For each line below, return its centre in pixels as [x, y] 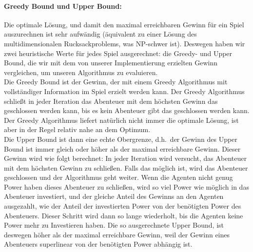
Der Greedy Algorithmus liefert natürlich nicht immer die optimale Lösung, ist [121, 120]
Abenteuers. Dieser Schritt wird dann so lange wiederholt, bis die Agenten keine [124, 215]
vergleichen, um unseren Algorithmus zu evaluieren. [81, 72]
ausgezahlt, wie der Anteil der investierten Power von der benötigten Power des [123, 206]
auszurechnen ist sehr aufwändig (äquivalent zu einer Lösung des [100, 34]
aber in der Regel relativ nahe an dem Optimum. [77, 129]
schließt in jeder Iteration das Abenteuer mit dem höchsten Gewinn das [111, 101]
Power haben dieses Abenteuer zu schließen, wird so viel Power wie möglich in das [126, 186]
